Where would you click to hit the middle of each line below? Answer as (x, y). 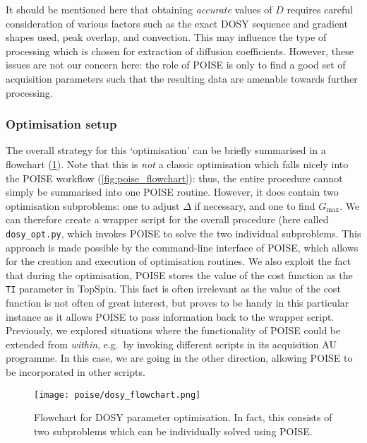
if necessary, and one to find (255, 205)
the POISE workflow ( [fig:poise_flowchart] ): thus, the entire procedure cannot (174, 178)
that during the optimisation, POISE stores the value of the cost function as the (179, 274)
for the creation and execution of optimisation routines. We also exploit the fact (179, 261)
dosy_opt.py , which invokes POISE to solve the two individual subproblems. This (183, 233)
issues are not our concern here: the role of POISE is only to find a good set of (176, 65)
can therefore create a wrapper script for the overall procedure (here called (167, 219)
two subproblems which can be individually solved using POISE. (173, 431)
